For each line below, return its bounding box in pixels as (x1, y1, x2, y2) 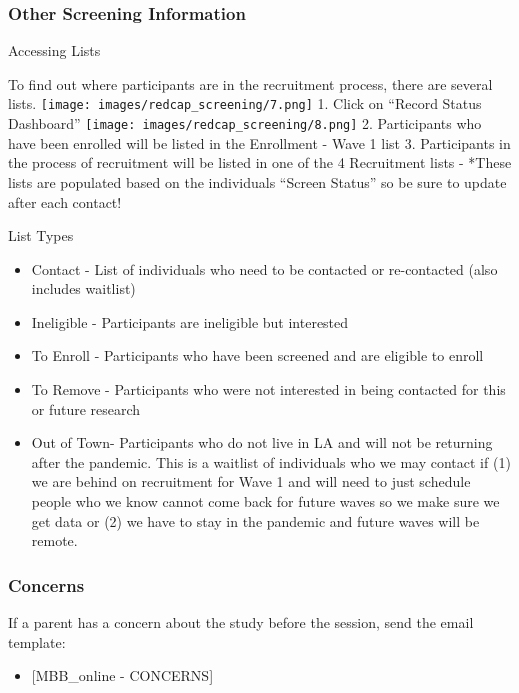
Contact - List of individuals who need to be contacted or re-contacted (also (31, 258, 498, 279)
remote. (31, 530, 78, 551)
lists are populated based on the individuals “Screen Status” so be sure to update (8, 171, 507, 192)
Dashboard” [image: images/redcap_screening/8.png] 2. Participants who (8, 113, 482, 134)
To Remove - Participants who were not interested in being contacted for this (31, 379, 506, 400)
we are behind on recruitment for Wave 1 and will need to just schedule (31, 471, 471, 492)
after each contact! (8, 191, 122, 212)
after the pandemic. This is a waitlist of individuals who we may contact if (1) (31, 451, 511, 472)
